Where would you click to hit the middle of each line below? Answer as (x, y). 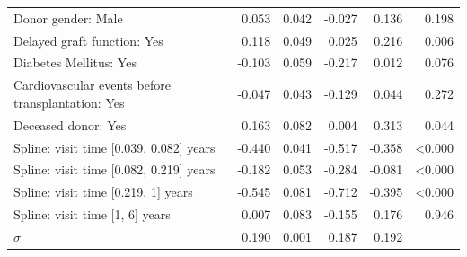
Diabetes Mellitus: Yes (75, 62)
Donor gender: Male (68, 18)
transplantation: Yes (69, 102)
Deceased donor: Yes (70, 124)
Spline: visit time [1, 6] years (92, 214)
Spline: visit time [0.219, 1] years (103, 192)
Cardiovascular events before (92, 85)
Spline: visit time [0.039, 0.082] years (115, 147)
